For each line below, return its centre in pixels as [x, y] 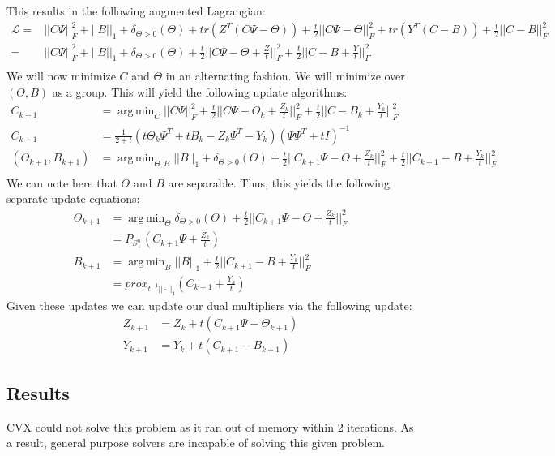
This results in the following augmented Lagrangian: [136, 11]
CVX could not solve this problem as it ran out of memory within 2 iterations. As [210, 426]
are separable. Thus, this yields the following [279, 182]
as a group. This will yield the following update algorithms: [200, 92]
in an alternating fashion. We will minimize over [285, 76]
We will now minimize [61, 76]
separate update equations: [73, 198]
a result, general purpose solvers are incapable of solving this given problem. [196, 443]
